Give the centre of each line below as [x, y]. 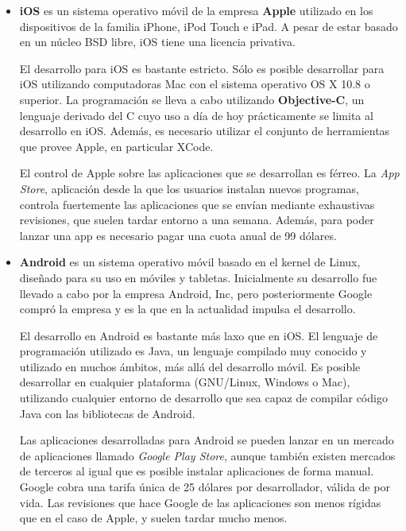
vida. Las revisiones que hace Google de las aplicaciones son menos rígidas [200, 502]
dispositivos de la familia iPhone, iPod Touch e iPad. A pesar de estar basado [209, 26]
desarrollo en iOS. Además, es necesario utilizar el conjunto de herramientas [205, 131]
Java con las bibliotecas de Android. [107, 413]
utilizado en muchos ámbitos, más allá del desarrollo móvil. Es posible [190, 366]
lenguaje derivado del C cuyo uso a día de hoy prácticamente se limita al [196, 115]
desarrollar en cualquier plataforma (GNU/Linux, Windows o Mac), [185, 382]
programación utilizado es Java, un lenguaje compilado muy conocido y [193, 351]
